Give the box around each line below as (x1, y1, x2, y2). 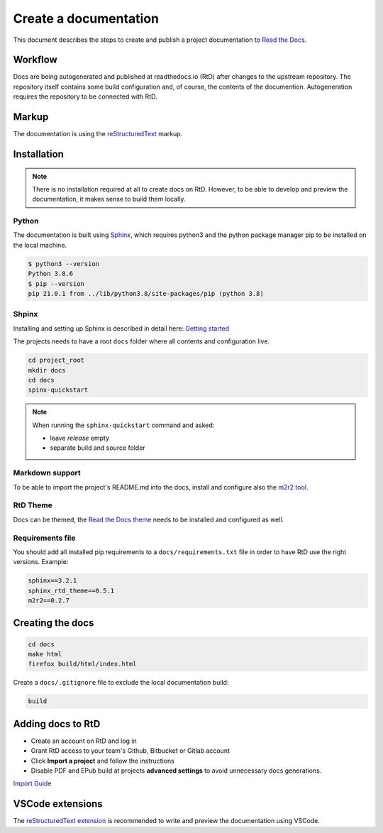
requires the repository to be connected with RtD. (13, 92, 157, 101)
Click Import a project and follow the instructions (30, 756, 175, 765)
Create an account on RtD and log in (30, 737, 138, 745)
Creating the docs (13, 617, 94, 629)
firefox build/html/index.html (28, 660, 138, 668)
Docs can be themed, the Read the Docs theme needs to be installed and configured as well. (13, 515, 284, 524)
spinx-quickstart (28, 386, 89, 394)
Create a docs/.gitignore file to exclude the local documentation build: (13, 678, 229, 687)
